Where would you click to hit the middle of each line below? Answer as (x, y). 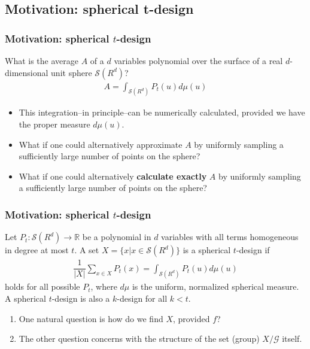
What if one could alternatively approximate (101, 144)
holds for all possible (42, 286)
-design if (253, 250)
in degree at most (37, 250)
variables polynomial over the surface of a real (198, 60)
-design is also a (81, 298)
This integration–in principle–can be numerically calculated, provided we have (162, 112)
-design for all (142, 298)
